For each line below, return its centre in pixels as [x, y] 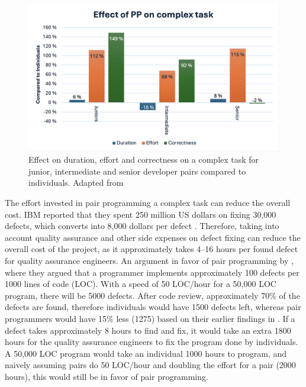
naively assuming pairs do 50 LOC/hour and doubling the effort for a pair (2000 [150, 365]
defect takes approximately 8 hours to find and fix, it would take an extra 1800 [148, 330]
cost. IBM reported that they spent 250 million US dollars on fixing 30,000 [141, 214]
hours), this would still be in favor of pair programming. [107, 376]
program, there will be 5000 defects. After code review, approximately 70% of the [152, 295]
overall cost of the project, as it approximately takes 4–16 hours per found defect [152, 249]
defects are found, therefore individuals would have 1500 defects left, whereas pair [153, 307]
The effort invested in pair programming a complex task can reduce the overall [148, 202]
